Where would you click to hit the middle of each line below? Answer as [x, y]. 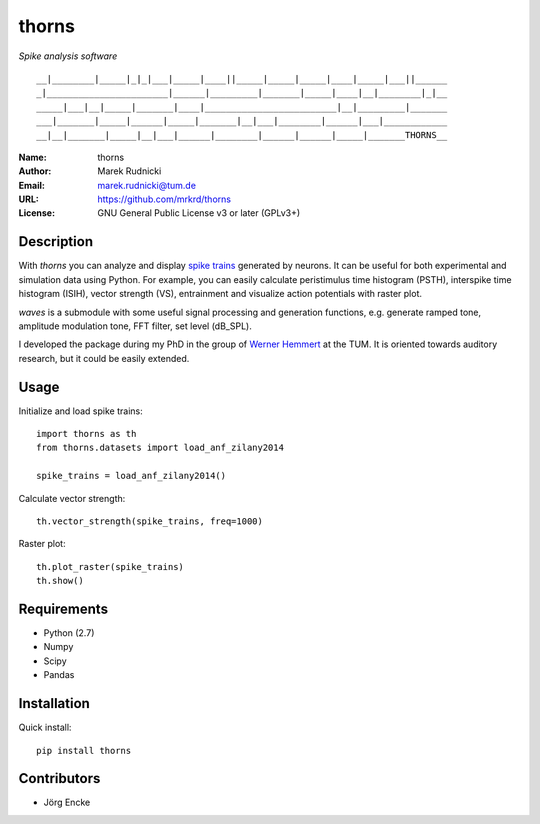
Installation [54, 703]
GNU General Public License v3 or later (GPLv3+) [199, 213]
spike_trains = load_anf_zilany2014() [131, 476]
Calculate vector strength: [72, 498]
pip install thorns [84, 750]
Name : [32, 157]
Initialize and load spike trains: [81, 411]
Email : [31, 185]
